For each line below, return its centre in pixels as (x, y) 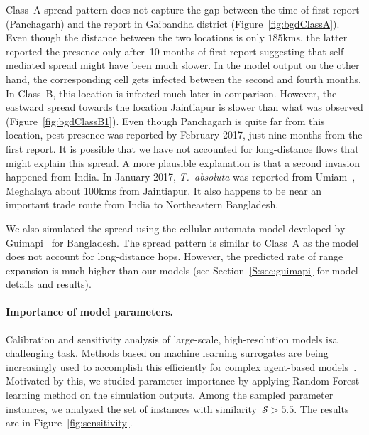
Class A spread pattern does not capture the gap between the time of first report (183, 9)
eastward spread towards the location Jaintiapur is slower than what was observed (184, 107)
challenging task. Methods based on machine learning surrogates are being (167, 353)
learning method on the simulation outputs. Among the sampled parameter (170, 395)
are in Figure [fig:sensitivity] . (69, 423)
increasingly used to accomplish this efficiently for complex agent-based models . (181, 366)
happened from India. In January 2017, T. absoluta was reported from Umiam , (181, 177)
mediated (26, 65)
